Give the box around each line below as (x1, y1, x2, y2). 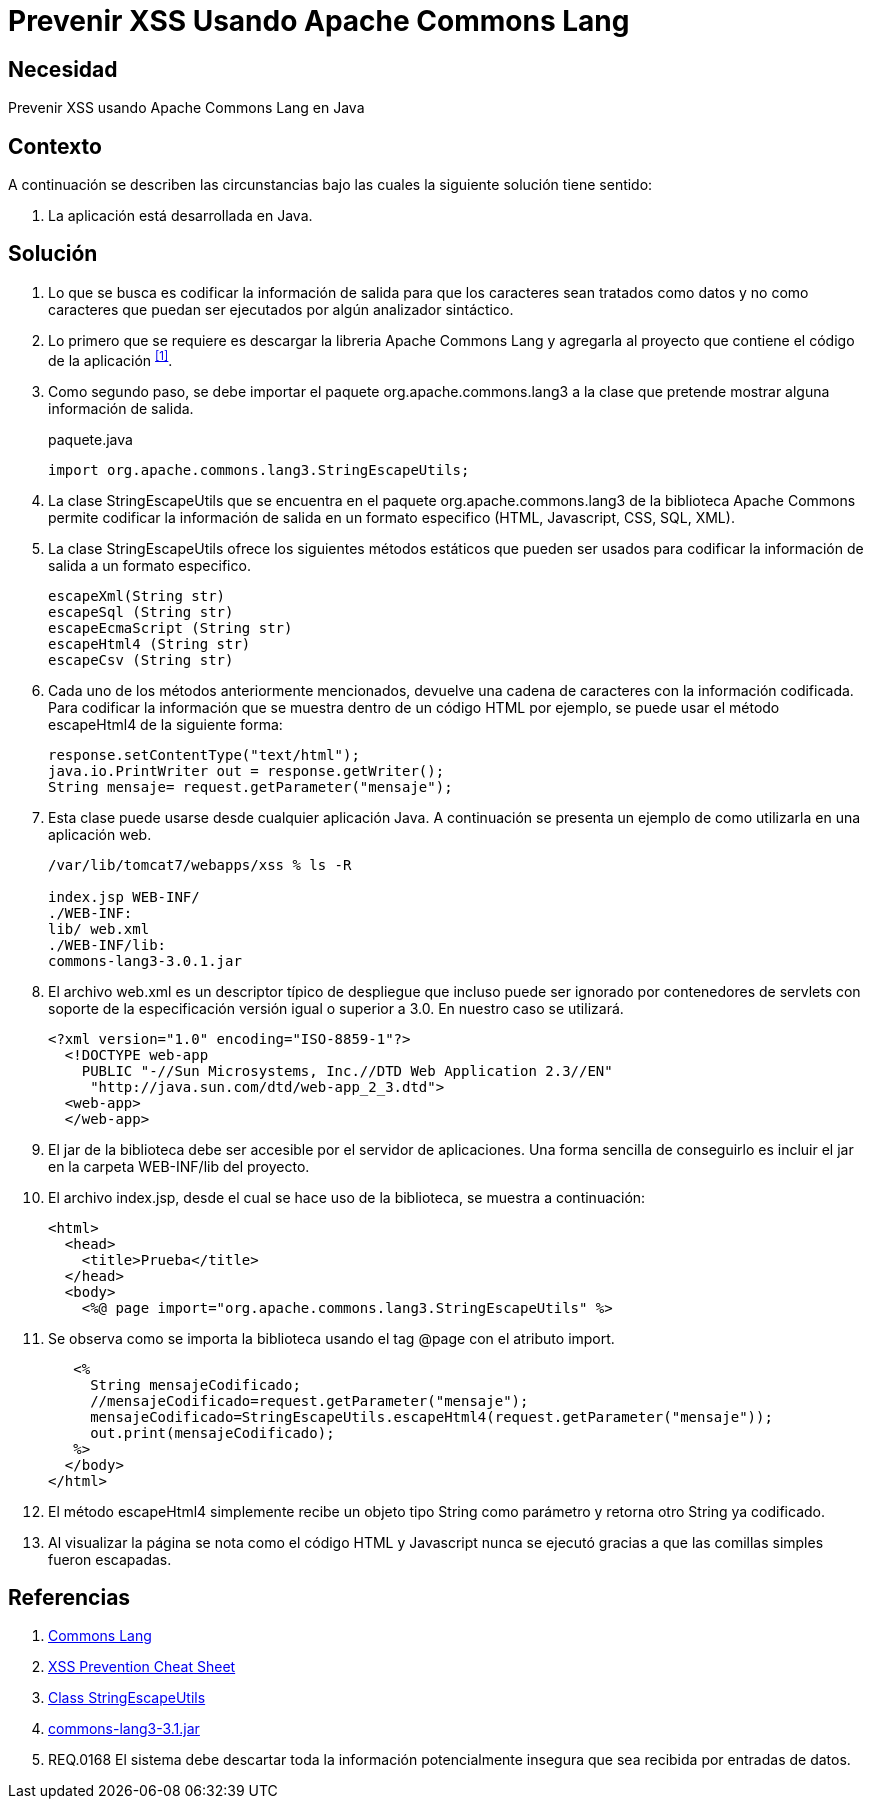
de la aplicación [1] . (48, 348, 173, 369)
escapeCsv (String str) (48, 651, 234, 668)
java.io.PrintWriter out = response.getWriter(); (48, 762, 445, 779)
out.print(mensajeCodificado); (90, 1424, 335, 1441)
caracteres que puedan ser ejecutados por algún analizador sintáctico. (48, 300, 514, 318)
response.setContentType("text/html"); (48, 746, 360, 763)
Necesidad (8, 56, 118, 82)
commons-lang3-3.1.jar (48, 1720, 200, 1738)
